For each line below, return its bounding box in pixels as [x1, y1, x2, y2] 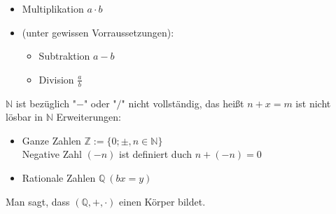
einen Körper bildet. [119, 194, 206, 208]
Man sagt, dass [6, 194, 70, 208]
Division [38, 72, 74, 86]
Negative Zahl [22, 147, 82, 161]
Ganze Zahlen [22, 133, 81, 147]
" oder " [83, 95, 117, 110]
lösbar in [6, 109, 43, 124]
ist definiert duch [119, 147, 192, 161]
